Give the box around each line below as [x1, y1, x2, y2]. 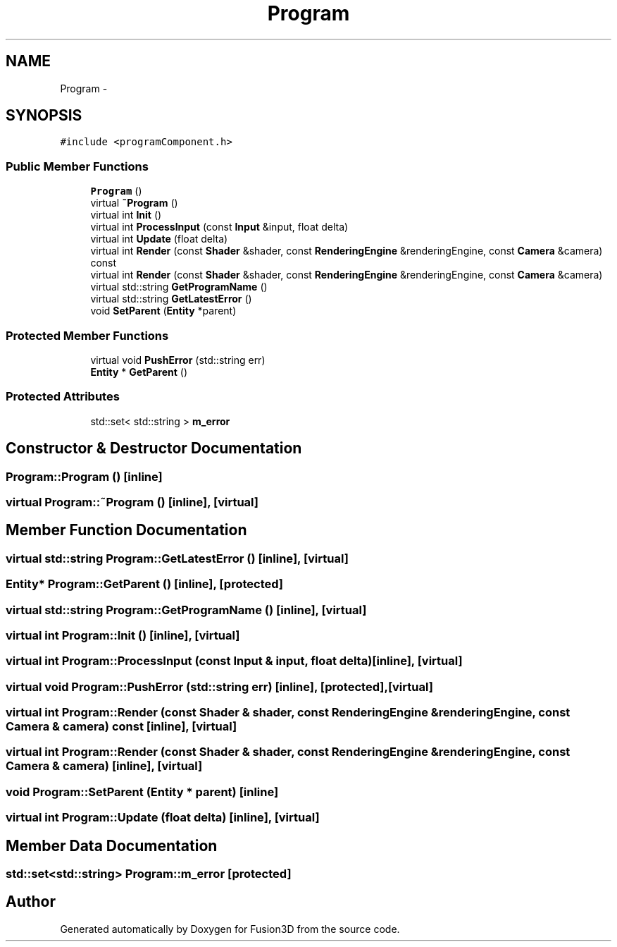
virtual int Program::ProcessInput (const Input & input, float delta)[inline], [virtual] [6, 654, 463, 668]
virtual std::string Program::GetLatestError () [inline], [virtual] [6, 551, 349, 566]
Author [6, 893, 56, 911]
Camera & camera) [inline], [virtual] [6, 759, 203, 774]
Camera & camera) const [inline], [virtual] [6, 719, 237, 733]
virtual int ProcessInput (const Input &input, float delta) [90, 221, 349, 233]
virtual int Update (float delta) [90, 233, 228, 245]
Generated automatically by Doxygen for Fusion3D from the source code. [60, 922, 400, 935]
